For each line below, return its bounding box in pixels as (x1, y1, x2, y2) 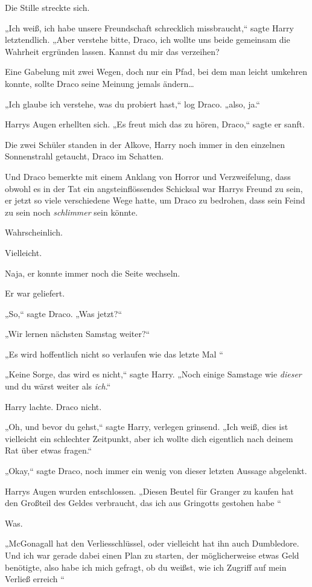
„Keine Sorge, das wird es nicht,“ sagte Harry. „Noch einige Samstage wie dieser (5, 368, 302, 380)
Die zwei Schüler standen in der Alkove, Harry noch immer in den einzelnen (5, 138, 285, 150)
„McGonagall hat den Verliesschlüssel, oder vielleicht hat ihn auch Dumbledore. (5, 537, 299, 550)
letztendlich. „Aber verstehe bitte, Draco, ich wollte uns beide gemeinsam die (5, 33, 290, 46)
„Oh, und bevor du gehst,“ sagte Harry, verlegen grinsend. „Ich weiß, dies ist (5, 420, 288, 433)
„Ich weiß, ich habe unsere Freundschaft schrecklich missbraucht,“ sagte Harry (5, 21, 294, 34)
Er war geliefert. (5, 287, 65, 300)
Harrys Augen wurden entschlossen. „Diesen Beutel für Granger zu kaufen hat (5, 484, 294, 497)
